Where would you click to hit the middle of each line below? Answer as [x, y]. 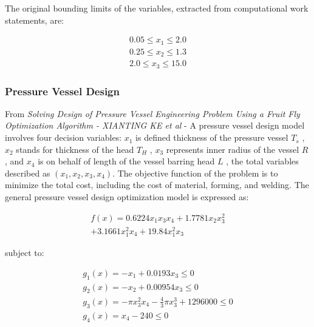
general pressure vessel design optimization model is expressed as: [127, 197]
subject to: [25, 253]
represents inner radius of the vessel [233, 149]
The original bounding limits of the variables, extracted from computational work [157, 8]
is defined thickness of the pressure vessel [212, 137]
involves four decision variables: [63, 137]
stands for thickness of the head [75, 149]
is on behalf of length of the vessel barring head [126, 161]
